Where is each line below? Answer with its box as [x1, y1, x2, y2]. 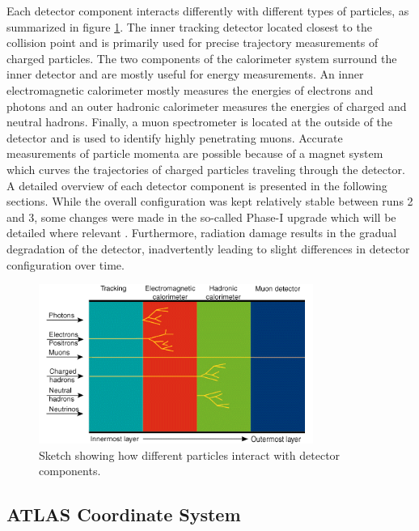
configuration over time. [6, 256, 125, 273]
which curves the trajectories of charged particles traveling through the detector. [6, 160, 405, 177]
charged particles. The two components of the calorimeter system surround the [6, 49, 397, 66]
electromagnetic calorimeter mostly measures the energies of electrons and [6, 81, 374, 98]
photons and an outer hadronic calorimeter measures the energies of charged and [6, 97, 407, 114]
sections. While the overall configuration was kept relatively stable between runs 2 [6, 193, 413, 210]
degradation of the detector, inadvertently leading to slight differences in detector [6, 240, 410, 257]
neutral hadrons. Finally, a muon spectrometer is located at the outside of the [6, 113, 393, 130]
